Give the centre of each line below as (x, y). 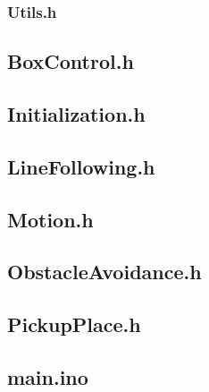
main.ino (48, 376)
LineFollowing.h (81, 166)
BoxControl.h (71, 61)
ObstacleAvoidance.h (104, 272)
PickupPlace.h (74, 324)
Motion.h (50, 219)
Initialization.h (76, 114)
